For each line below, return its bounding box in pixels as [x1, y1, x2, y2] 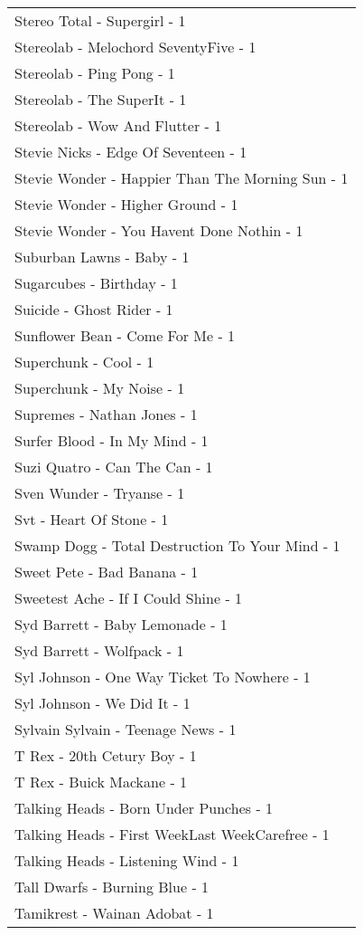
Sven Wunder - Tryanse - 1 [14, 482, 185, 503]
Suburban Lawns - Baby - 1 [14, 246, 190, 267]
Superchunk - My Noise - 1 [14, 377, 185, 398]
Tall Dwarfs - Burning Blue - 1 [14, 876, 209, 897]
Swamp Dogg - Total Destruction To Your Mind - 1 [14, 535, 340, 556]
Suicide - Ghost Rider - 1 [14, 299, 173, 320]
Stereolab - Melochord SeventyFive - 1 [14, 36, 256, 57]
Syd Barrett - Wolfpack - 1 [14, 640, 184, 661]
